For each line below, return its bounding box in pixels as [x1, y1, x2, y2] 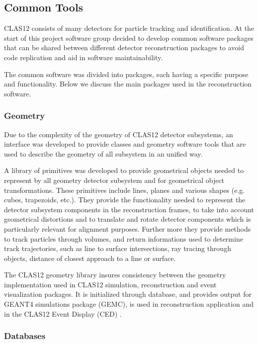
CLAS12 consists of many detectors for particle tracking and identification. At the [4, 23, 255, 33]
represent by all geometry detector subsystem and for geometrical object [4, 174, 225, 185]
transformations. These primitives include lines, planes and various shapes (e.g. [4, 184, 245, 195]
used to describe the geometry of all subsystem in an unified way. [4, 148, 203, 159]
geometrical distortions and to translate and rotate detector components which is [4, 214, 251, 224]
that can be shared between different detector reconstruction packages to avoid [4, 42, 244, 53]
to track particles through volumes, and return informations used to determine [4, 233, 243, 244]
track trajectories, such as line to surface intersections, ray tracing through [4, 243, 231, 254]
